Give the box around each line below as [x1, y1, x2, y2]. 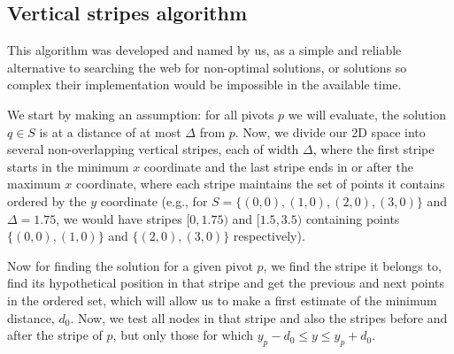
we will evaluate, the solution [288, 104, 446, 123]
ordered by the [7, 191, 87, 210]
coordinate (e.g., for [100, 191, 208, 210]
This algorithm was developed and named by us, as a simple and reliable [7, 41, 402, 59]
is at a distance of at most [39, 122, 181, 141]
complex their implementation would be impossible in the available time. [7, 75, 402, 94]
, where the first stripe [312, 140, 435, 158]
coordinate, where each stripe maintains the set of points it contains [76, 174, 445, 193]
